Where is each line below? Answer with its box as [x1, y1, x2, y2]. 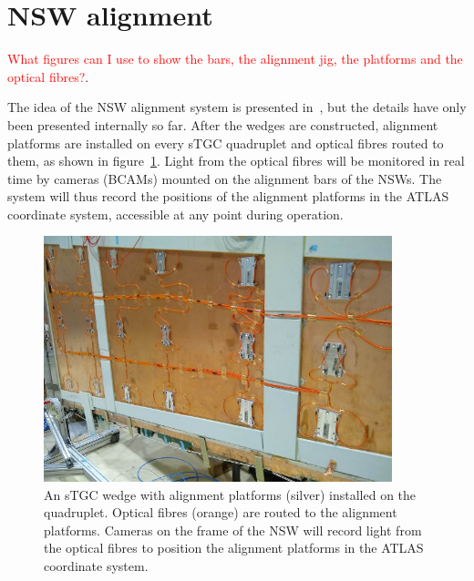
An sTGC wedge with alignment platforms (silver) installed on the [44, 484, 417, 504]
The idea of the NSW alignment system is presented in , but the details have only [7, 97, 467, 117]
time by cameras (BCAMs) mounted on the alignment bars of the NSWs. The [7, 168, 442, 188]
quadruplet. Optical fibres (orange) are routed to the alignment [44, 503, 397, 522]
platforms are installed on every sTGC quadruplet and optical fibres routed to [7, 133, 444, 152]
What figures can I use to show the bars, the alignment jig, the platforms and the [7, 49, 463, 68]
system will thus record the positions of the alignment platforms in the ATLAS [7, 187, 449, 206]
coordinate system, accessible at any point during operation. [7, 204, 344, 223]
